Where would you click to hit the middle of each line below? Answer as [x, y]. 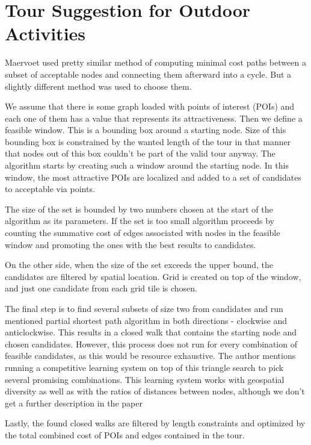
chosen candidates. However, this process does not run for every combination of [151, 344]
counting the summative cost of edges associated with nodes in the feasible [143, 233]
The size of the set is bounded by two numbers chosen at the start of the [139, 209]
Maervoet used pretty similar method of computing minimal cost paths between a [155, 62]
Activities [45, 33]
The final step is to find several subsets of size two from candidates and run [144, 308]
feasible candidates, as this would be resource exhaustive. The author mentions [150, 356]
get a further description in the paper [74, 403]
